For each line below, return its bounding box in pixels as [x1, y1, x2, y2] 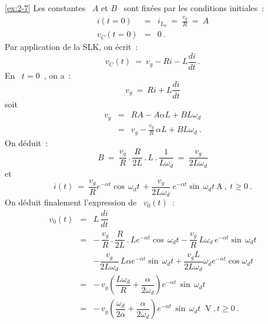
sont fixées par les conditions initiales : [123, 2, 264, 14]
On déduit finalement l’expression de [5, 196, 137, 208]
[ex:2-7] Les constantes [5, 2, 86, 14]
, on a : [43, 69, 71, 81]
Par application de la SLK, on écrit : [5, 41, 138, 53]
